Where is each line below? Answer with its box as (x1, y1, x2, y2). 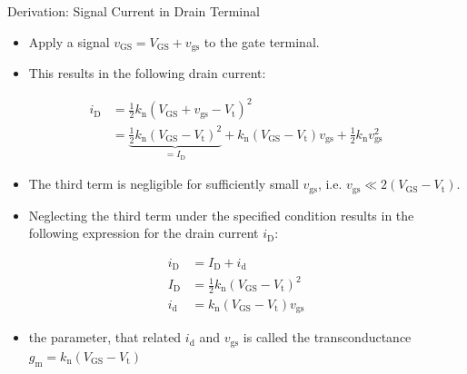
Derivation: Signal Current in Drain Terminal (7, 2, 260, 20)
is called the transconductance (243, 328, 412, 347)
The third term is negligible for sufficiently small (28, 174, 299, 193)
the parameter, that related (28, 328, 182, 347)
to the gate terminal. (204, 32, 320, 51)
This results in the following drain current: (28, 64, 266, 83)
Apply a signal (28, 32, 110, 51)
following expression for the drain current (28, 223, 259, 242)
